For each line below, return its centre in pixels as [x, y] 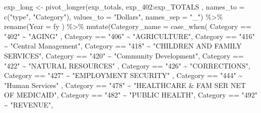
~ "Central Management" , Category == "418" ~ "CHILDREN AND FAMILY [123, 46]
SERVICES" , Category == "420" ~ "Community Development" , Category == [124, 55]
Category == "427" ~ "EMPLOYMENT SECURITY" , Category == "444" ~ [123, 75]
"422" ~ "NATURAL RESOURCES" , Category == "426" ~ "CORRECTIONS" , [127, 65]
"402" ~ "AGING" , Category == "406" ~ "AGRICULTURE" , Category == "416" [129, 36]
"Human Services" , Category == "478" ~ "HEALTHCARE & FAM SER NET [125, 85]
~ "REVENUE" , [29, 104]
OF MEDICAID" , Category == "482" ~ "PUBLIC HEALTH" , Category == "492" [131, 95]
